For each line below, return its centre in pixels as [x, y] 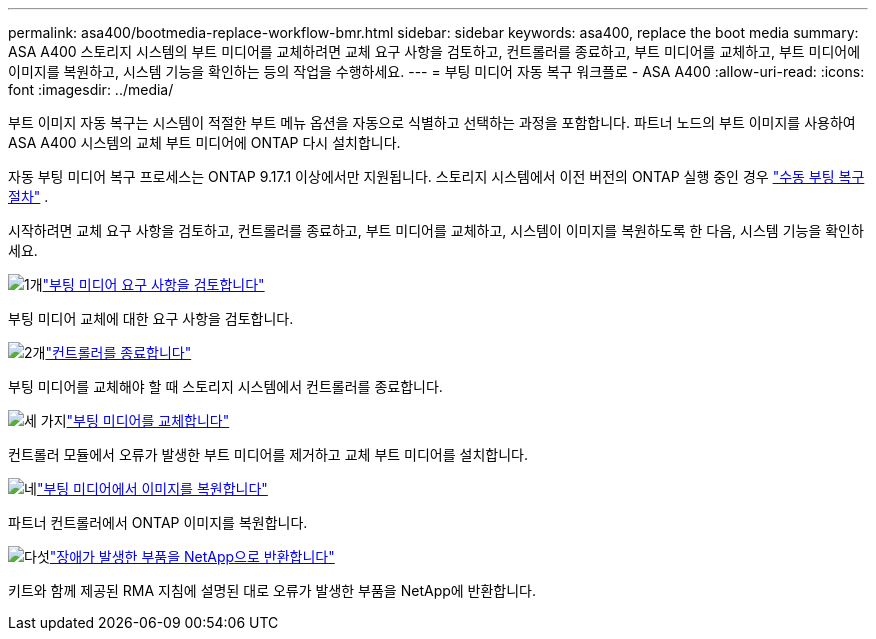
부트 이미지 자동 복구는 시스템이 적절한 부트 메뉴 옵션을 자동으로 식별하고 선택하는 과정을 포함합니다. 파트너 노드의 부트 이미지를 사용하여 [432, 122]
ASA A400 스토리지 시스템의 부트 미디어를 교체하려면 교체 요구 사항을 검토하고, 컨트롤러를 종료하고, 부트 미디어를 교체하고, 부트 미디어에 [434, 51]
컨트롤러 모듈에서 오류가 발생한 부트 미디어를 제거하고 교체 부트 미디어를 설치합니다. [268, 454]
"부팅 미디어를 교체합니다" [148, 420]
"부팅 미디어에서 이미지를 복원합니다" [152, 488]
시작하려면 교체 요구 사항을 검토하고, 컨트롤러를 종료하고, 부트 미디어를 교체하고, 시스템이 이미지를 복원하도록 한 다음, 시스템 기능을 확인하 [436, 230]
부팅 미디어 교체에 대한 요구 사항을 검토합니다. [151, 318]
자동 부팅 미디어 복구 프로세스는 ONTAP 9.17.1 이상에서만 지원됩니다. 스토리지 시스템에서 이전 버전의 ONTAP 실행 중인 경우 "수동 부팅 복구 [436, 176]
